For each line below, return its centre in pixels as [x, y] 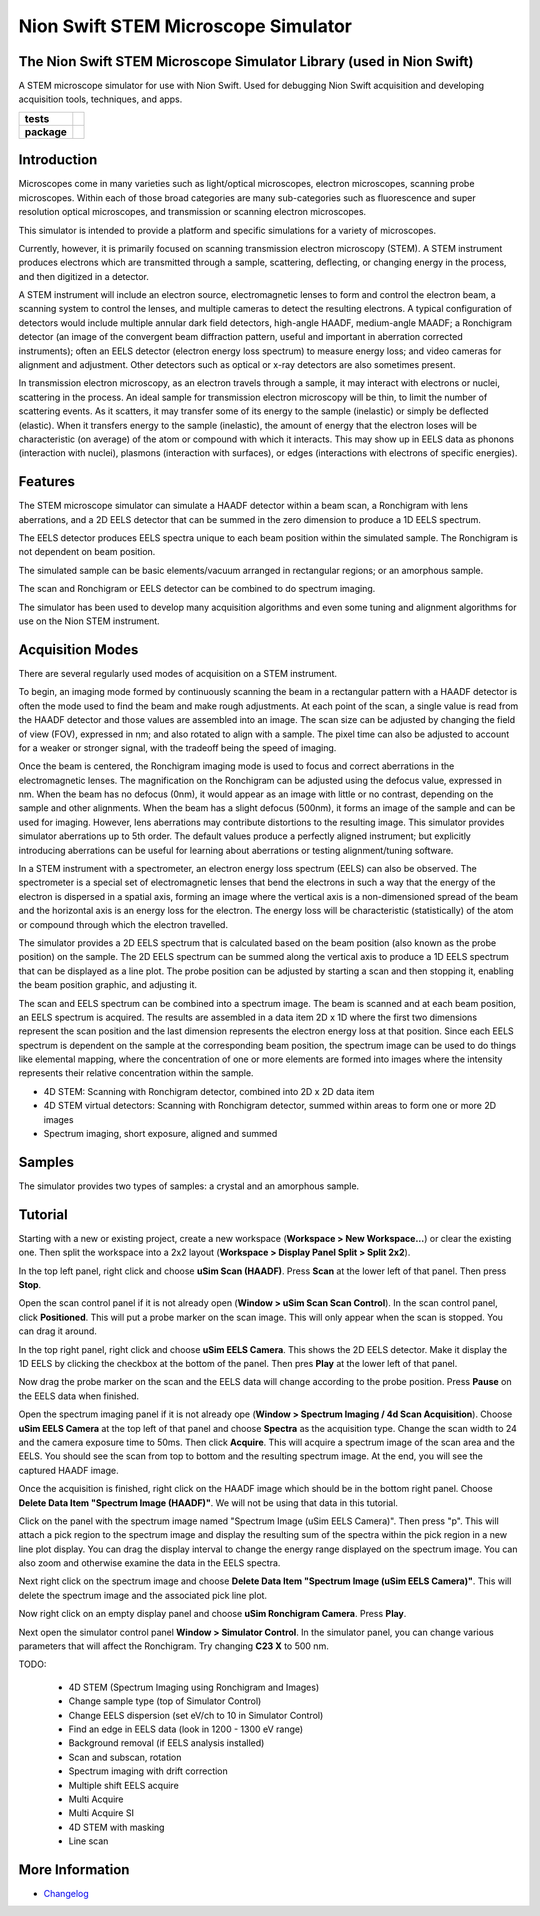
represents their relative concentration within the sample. [136, 1073]
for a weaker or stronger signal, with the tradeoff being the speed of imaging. [177, 747]
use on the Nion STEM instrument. [89, 621]
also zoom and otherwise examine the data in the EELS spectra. [149, 1563]
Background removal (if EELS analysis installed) [166, 1743]
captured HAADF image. [68, 1470]
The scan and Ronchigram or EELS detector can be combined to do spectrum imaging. [197, 589]
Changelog [66, 1893]
